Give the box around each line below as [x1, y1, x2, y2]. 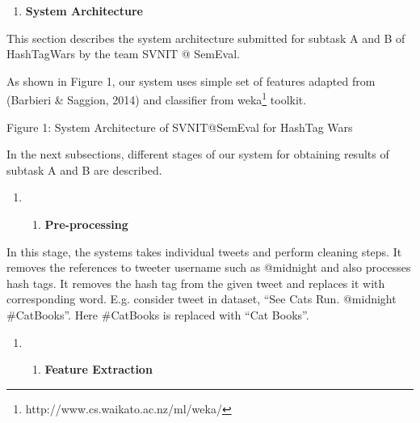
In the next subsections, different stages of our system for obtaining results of [6, 146, 389, 163]
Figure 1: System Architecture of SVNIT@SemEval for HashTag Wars [6, 118, 353, 135]
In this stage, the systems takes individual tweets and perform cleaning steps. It [6, 243, 402, 260]
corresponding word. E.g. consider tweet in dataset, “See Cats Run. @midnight [6, 290, 397, 307]
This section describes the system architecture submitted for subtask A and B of [6, 29, 405, 46]
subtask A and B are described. [6, 161, 162, 178]
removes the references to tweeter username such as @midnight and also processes [6, 259, 411, 276]
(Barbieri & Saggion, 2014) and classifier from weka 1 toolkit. [6, 89, 307, 108]
